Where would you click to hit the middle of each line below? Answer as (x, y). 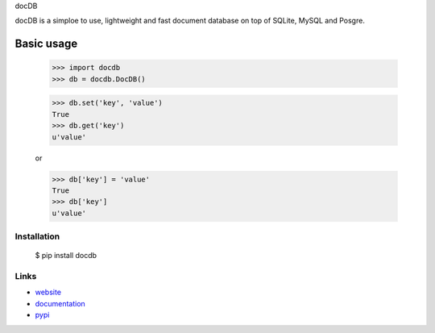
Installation (37, 236)
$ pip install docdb (66, 256)
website (48, 292)
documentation (60, 303)
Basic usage (46, 44)
